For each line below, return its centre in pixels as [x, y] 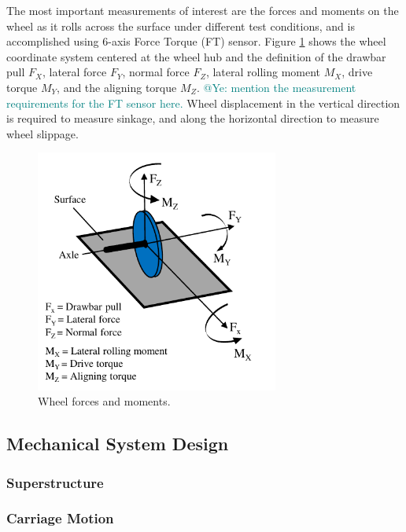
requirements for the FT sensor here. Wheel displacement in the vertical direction [203, 103]
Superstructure [55, 482]
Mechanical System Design [118, 444]
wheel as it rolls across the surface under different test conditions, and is [181, 26]
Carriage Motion [60, 518]
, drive [357, 72]
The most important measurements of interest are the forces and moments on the [203, 10]
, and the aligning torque [117, 87]
